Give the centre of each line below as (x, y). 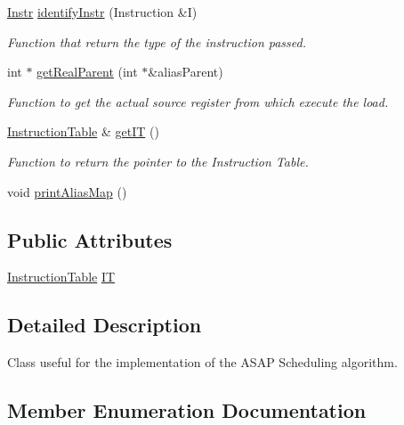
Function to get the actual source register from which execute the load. (198, 101)
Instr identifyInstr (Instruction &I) (102, 12)
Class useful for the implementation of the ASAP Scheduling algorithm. (202, 362)
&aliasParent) (186, 72)
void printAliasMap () (67, 191)
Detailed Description (105, 325)
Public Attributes (90, 239)
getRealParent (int (87, 72)
